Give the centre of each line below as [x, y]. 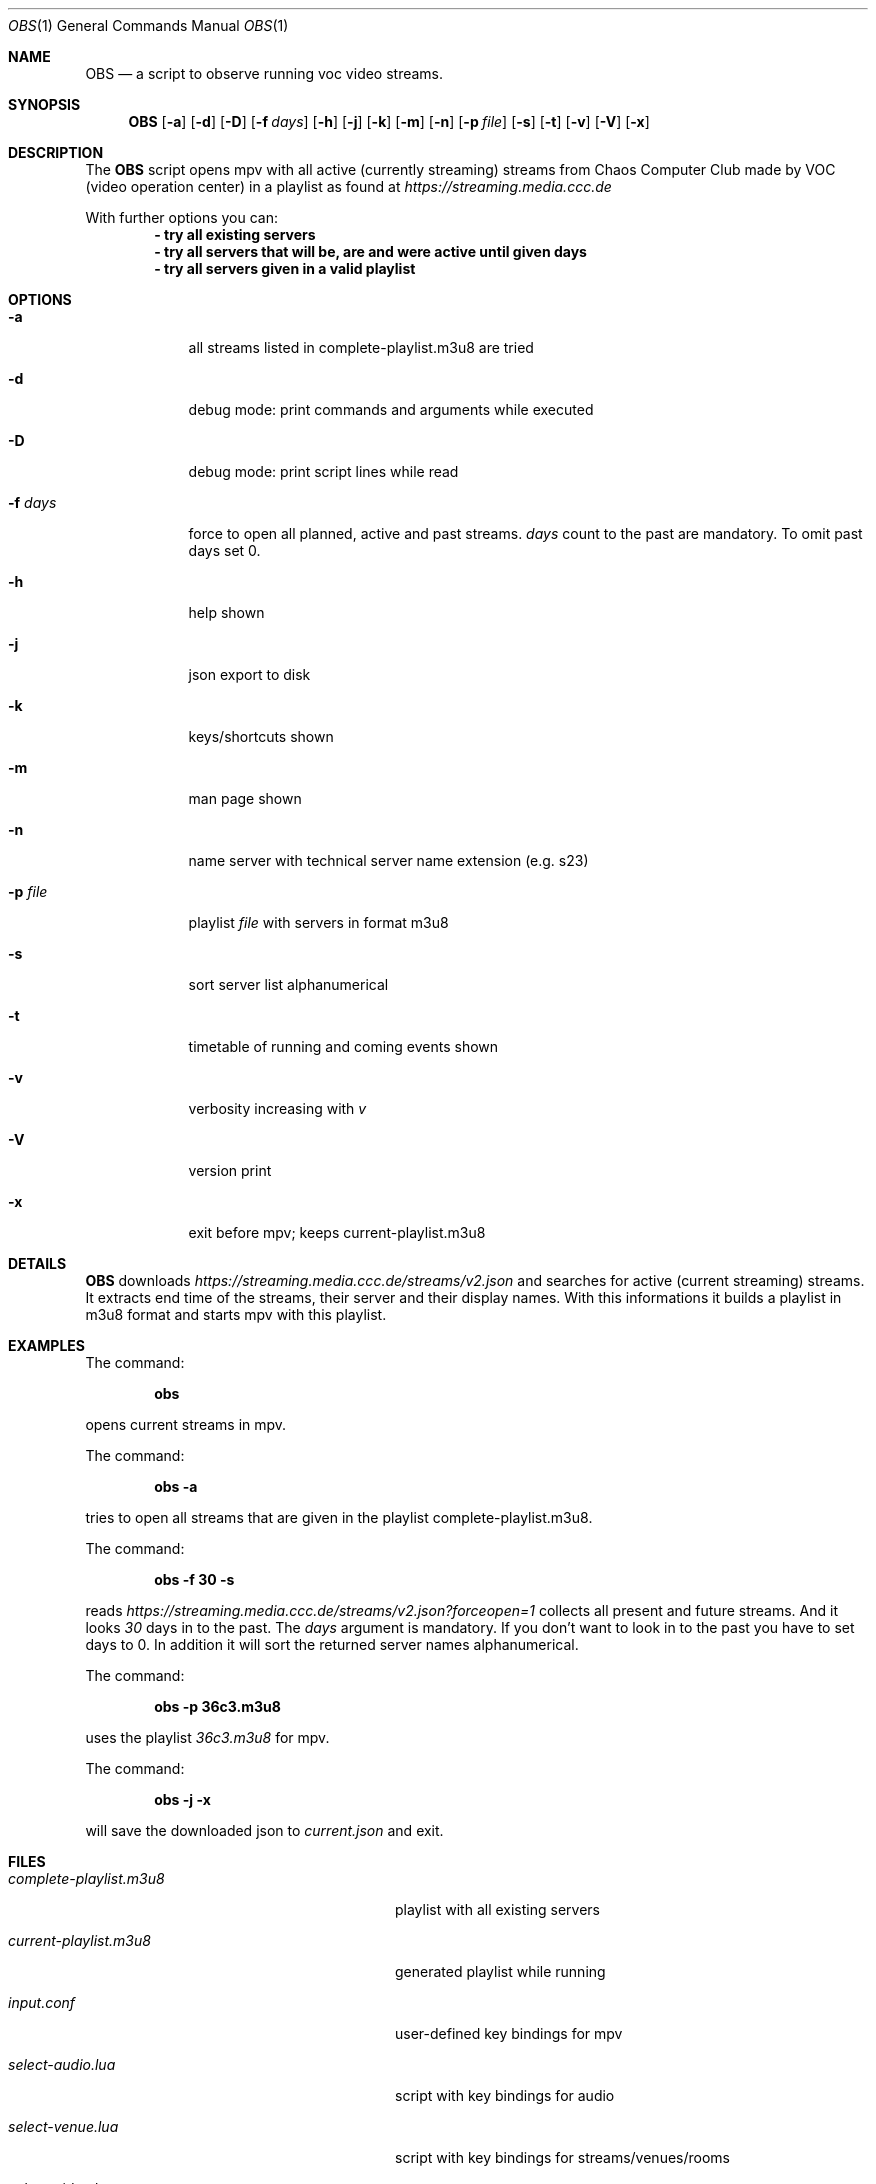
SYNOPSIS [44, 104]
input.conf [42, 2002]
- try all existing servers [235, 234]
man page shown [245, 798]
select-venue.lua [63, 2126]
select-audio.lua [62, 2064]
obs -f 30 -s [194, 1579]
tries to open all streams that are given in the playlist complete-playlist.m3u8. [339, 1517]
